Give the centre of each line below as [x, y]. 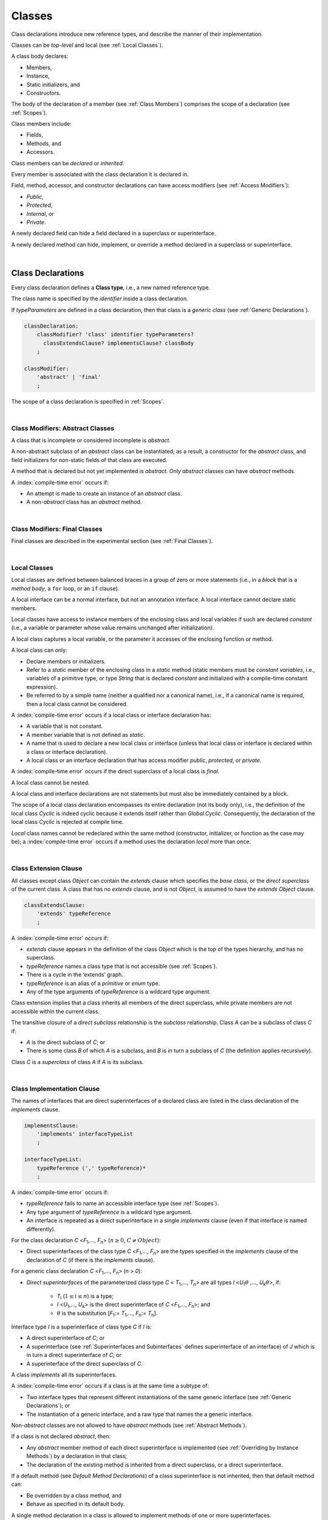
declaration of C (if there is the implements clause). [91, 1260]
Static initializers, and [53, 85]
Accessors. [40, 152]
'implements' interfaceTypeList [85, 1134]
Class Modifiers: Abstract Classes [63, 428]
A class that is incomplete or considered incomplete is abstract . [91, 440]
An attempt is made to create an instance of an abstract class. [104, 494]
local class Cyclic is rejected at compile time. [67, 822]
